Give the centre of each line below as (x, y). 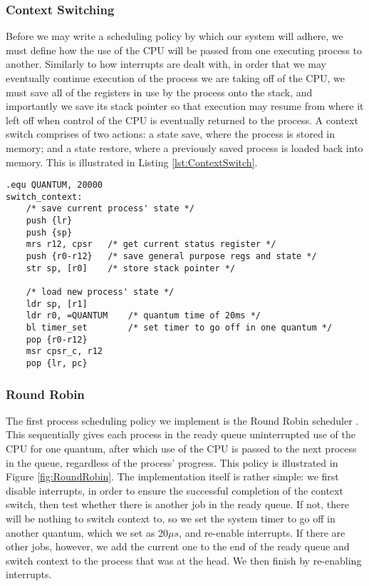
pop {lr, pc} (57, 363)
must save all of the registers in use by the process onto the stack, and (159, 92)
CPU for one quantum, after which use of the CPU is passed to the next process (181, 449)
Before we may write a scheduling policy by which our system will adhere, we (175, 36)
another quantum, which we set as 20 (87, 532)
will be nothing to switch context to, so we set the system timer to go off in (171, 519)
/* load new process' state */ (100, 292)
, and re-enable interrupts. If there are (262, 532)
